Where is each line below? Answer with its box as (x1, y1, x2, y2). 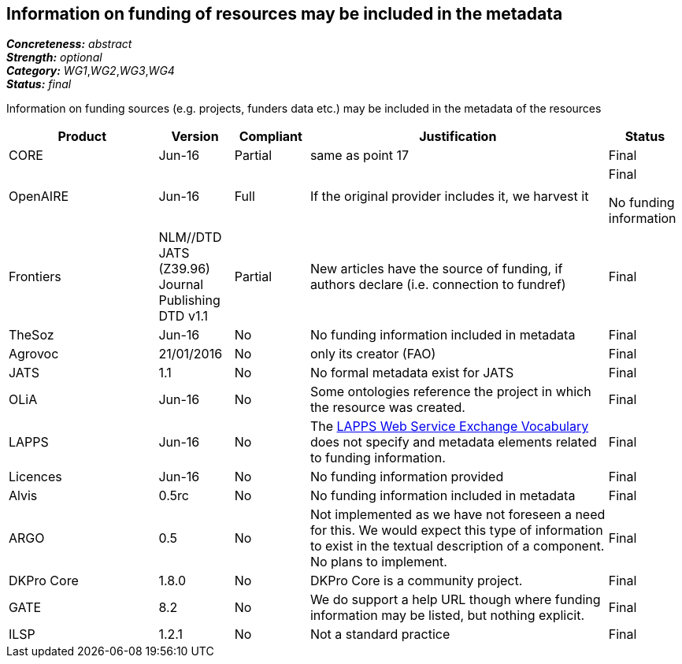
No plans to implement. (309, 554, 447, 570)
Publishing (158, 292, 221, 309)
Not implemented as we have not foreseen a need (309, 506, 606, 523)
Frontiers (9, 269, 61, 285)
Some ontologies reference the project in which (309, 384, 591, 400)
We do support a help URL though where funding (309, 592, 601, 608)
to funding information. (309, 450, 446, 466)
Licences (9, 469, 62, 485)
